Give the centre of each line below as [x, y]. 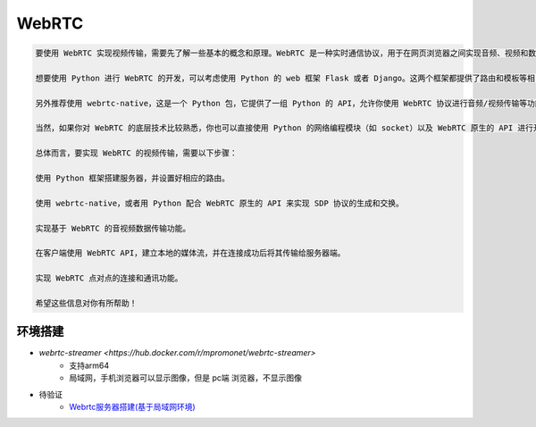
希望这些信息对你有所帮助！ [86, 303]
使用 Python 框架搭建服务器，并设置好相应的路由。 [133, 178]
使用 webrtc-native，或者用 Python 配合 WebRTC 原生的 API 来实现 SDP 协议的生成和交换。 [219, 203]
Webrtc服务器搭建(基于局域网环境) [132, 407]
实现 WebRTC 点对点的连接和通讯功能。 [109, 278]
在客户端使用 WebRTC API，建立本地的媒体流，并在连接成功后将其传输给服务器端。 [190, 253]
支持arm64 [89, 365]
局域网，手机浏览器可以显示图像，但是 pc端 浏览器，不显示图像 [186, 378]
